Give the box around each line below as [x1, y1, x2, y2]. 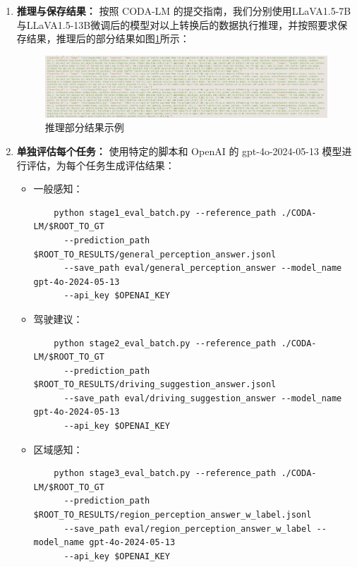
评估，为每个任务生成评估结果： [26, 157, 175, 172]
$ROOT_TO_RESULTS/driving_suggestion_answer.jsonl [33, 379, 277, 390]
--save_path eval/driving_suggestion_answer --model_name [63, 393, 342, 403]
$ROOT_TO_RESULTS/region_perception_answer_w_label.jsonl [33, 510, 312, 520]
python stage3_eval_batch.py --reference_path [54, 468, 277, 479]
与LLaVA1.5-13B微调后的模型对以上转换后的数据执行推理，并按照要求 [16, 17, 338, 32]
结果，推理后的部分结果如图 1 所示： [26, 31, 190, 46]
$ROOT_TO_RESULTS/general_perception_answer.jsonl [33, 249, 277, 260]
